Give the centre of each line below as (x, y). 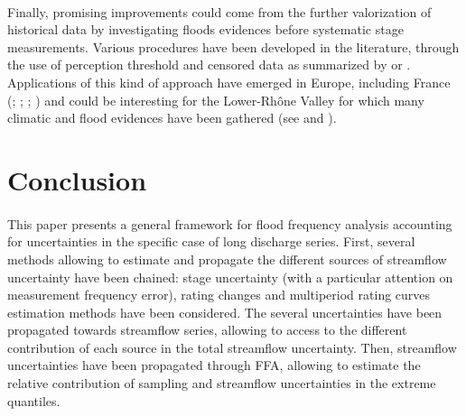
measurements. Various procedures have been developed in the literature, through (233, 46)
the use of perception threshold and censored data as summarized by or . (209, 65)
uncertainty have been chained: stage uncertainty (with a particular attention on (230, 277)
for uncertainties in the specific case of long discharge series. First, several (211, 241)
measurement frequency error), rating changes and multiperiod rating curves (219, 295)
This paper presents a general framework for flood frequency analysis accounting (230, 223)
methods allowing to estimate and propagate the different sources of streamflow (227, 259)
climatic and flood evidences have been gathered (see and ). (172, 118)
